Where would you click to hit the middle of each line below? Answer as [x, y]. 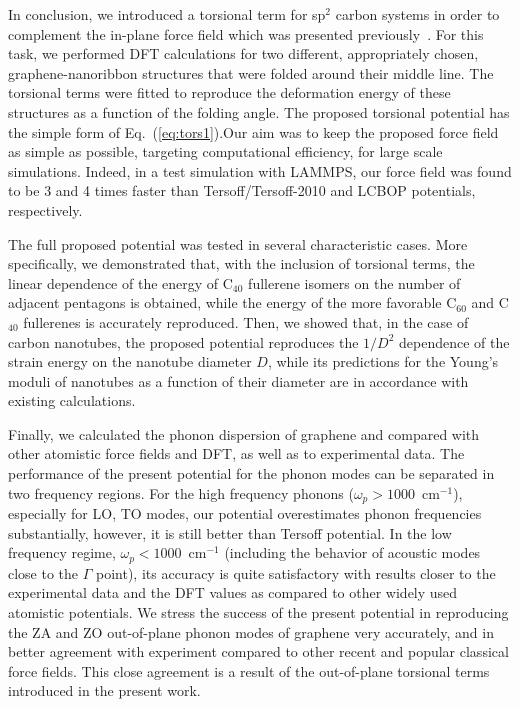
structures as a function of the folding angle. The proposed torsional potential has [259, 111]
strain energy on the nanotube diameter [130, 361]
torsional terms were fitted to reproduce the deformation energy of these [229, 92]
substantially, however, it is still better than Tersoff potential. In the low [230, 532]
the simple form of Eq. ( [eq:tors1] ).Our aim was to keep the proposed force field [253, 131]
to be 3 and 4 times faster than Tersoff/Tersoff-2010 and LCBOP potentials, [242, 190]
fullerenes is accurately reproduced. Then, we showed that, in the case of [246, 321]
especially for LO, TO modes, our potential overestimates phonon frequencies [245, 513]
